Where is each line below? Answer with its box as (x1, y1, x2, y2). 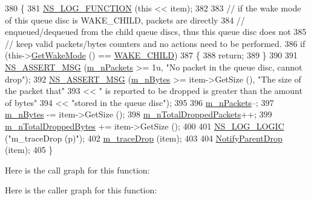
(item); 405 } (5, 143, 53, 156)
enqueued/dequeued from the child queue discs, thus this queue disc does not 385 (5, 25, 307, 38)
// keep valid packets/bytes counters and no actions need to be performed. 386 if (5, 37, 306, 49)
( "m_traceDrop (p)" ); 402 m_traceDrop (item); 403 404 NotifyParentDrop (5, 131, 283, 144)
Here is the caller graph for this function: (5, 184, 157, 196)
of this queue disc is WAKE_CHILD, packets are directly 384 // (5, 13, 245, 26)
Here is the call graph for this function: (5, 163, 150, 176)
